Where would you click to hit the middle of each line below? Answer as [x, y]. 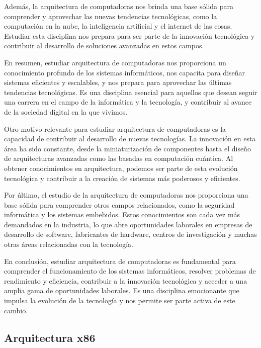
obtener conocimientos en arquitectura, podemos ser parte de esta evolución [121, 168]
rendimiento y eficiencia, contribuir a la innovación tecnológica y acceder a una [126, 280]
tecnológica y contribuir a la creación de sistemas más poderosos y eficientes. [122, 178]
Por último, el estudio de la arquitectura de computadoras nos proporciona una [126, 195]
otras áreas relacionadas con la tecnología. [69, 244]
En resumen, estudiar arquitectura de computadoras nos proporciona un [115, 62]
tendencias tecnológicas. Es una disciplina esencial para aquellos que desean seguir [131, 92]
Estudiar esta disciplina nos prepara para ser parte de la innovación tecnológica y [129, 35]
